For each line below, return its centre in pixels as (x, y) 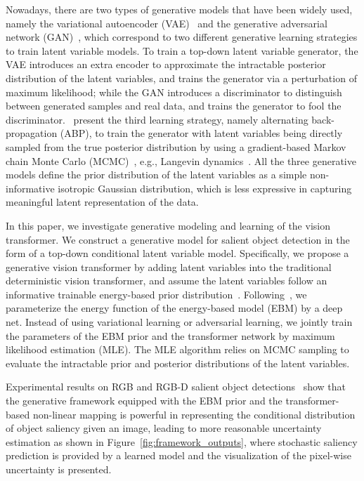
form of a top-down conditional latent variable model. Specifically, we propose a (177, 253)
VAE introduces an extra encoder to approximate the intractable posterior (166, 64)
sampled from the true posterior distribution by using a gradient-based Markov (176, 146)
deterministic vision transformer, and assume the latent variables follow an (167, 281)
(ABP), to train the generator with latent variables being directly (201, 133)
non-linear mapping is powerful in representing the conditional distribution (194, 414)
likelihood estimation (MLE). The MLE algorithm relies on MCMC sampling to (177, 349)
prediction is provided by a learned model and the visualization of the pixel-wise (178, 455)
